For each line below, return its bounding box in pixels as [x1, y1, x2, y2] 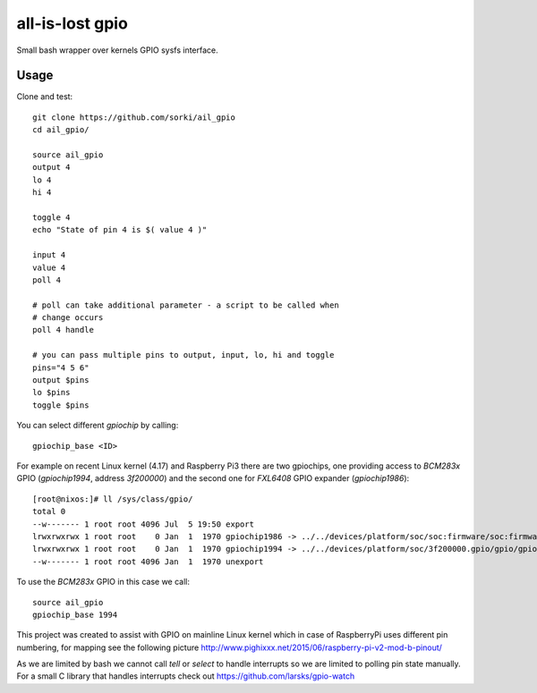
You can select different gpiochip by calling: [16, 420, 179, 431]
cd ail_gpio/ [32, 125, 89, 135]
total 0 [32, 506, 66, 517]
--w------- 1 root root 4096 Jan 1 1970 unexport [32, 556, 264, 567]
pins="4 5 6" [32, 362, 89, 373]
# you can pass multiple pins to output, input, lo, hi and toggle [32, 350, 335, 360]
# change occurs [32, 313, 104, 323]
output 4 [32, 162, 71, 173]
